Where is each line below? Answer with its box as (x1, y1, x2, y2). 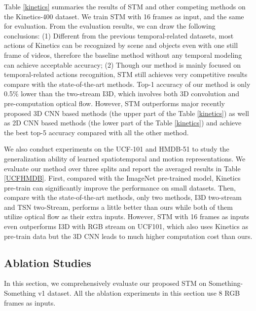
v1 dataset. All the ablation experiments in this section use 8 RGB (38, 288, 240, 298)
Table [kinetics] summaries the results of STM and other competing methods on (4, 1, 246, 11)
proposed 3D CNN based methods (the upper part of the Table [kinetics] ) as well (4, 108, 249, 118)
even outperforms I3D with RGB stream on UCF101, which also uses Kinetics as (4, 221, 248, 232)
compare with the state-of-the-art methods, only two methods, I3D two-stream (4, 192, 242, 202)
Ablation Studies (4, 255, 91, 270)
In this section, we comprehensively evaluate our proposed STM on (4, 278, 207, 288)
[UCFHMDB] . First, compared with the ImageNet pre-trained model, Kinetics (4, 173, 241, 183)
